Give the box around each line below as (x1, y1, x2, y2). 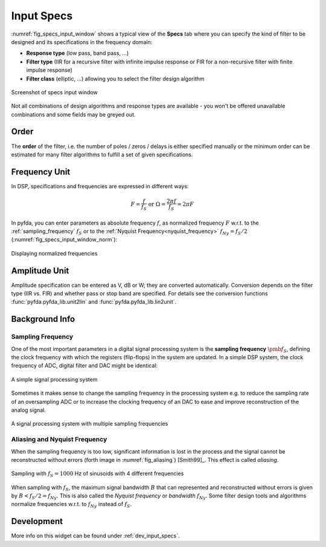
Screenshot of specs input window (11, 88, 98, 96)
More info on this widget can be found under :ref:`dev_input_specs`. (11, 532, 180, 540)
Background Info (11, 314, 75, 324)
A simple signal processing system (11, 376, 98, 383)
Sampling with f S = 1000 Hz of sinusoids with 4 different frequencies (11, 470, 184, 479)
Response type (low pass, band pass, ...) (26, 50, 129, 57)
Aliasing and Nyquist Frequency (11, 435, 107, 444)
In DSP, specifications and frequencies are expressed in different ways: (11, 182, 189, 190)
